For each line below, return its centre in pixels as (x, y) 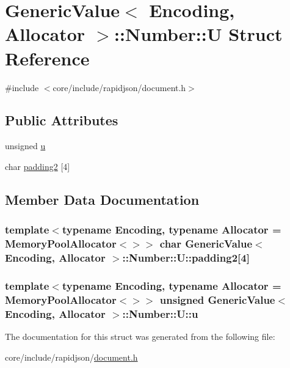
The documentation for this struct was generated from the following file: (140, 337)
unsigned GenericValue (217, 299)
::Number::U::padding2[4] (186, 258)
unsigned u (25, 146)
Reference (47, 58)
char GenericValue (206, 244)
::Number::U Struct (198, 34)
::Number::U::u (160, 313)
